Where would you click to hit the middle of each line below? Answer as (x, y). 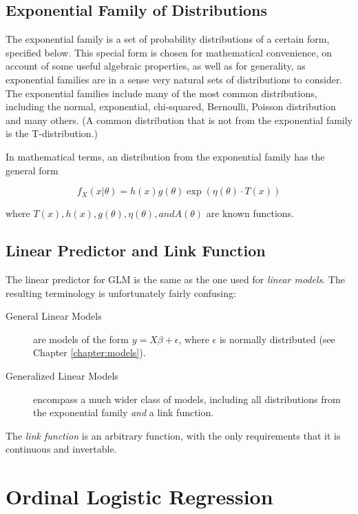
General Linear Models (54, 316)
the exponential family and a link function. (124, 412)
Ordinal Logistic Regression (139, 496)
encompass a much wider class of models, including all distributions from (187, 399)
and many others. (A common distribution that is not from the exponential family (179, 120)
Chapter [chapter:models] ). (89, 352)
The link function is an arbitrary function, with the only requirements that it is (173, 435)
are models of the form (81, 339)
